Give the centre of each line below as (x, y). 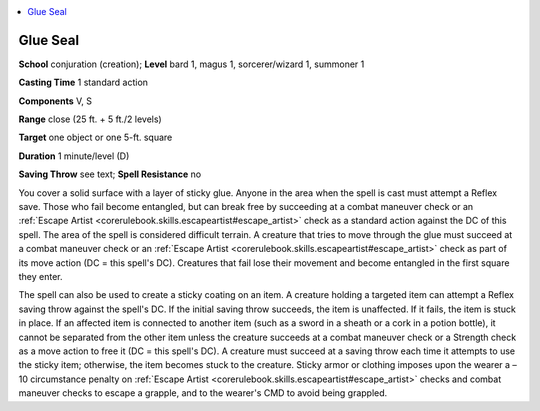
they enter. (41, 276)
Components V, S (55, 101)
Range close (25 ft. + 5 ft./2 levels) (90, 119)
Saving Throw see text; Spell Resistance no (110, 174)
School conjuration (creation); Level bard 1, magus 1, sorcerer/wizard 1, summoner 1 (191, 64)
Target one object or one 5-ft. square (95, 137)
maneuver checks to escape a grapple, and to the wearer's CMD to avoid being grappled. (203, 393)
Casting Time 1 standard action (83, 82)
